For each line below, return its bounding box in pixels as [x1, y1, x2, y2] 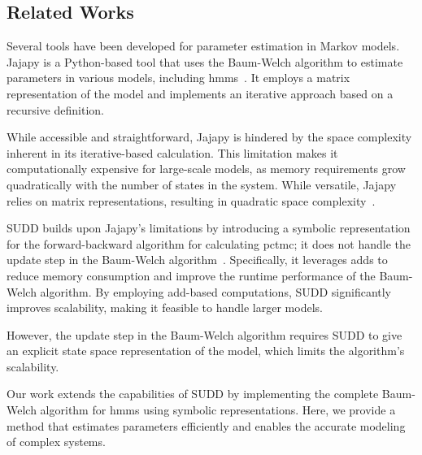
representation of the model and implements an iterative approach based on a [7, 84, 394, 102]
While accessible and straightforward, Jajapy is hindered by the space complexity [7, 128, 412, 145]
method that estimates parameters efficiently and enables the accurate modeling [7, 417, 406, 434]
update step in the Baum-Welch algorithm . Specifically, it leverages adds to [7, 251, 388, 268]
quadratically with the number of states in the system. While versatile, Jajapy [7, 175, 397, 193]
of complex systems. [7, 433, 106, 450]
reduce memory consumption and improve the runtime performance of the [7, 266, 376, 284]
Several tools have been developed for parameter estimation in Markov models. [7, 37, 400, 54]
